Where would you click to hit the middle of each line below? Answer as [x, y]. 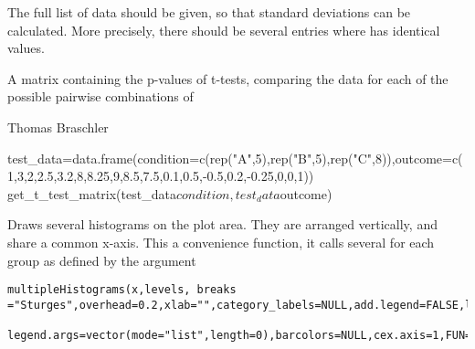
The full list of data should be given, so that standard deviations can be [209, 12]
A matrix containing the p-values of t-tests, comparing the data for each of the [228, 78]
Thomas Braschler [58, 127]
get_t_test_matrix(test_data [92, 193]
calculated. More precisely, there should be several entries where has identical [224, 30]
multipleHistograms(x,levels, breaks [122, 290]
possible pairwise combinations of [100, 96]
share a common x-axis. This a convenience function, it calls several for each [221, 242]
